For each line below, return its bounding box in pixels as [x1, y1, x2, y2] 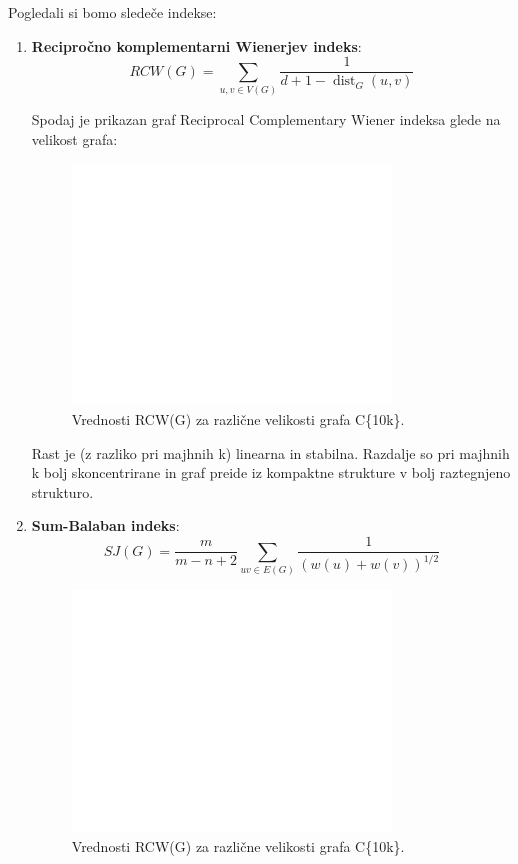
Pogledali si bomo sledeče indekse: [8, 2, 217, 22]
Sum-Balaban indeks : [31, 515, 180, 536]
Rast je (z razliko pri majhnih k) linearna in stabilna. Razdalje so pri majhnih [31, 442, 510, 463]
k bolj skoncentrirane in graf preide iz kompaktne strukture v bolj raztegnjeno [31, 462, 511, 483]
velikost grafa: [31, 128, 118, 149]
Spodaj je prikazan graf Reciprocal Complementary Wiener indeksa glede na [31, 108, 501, 129]
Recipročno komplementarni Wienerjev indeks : [31, 35, 362, 56]
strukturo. [31, 481, 94, 502]
